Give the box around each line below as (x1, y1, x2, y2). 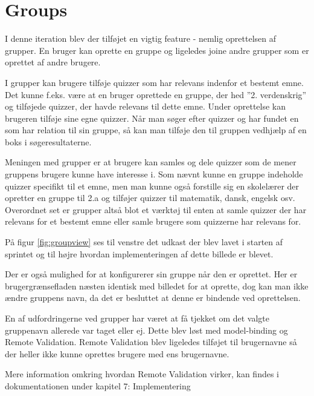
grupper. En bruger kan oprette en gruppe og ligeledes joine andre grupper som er (5, 44, 309, 56)
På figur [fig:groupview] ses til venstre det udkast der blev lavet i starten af (5, 236, 283, 248)
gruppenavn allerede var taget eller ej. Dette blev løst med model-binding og (5, 323, 288, 336)
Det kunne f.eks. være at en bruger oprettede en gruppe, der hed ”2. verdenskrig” (5, 88, 307, 101)
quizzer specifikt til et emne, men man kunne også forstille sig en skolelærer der (5, 179, 300, 192)
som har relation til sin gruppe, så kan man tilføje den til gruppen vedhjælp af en (5, 124, 307, 136)
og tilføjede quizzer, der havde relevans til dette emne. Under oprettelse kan (5, 100, 286, 113)
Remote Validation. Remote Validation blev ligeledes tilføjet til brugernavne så (5, 335, 297, 348)
